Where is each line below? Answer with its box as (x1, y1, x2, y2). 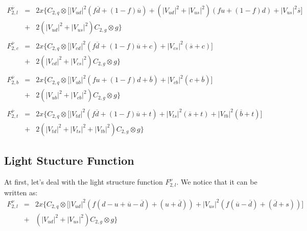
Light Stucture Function (4, 152, 134, 168)
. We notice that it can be (176, 176, 257, 187)
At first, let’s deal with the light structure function (4, 176, 163, 187)
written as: (4, 187, 38, 197)
